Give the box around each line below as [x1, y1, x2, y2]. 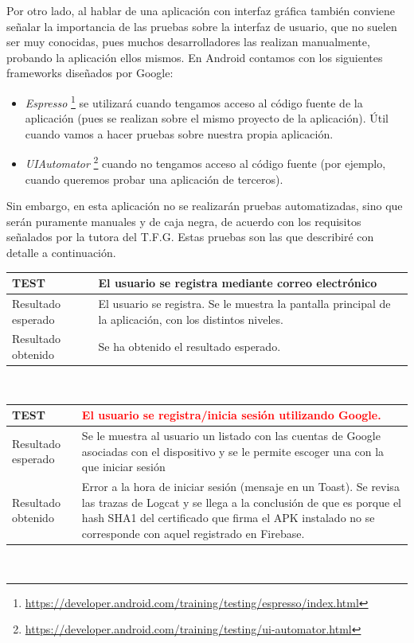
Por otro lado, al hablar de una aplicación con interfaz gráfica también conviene [6, 2, 396, 18]
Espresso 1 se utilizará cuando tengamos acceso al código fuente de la [25, 92, 363, 111]
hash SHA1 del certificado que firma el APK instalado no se [81, 509, 375, 526]
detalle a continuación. [6, 244, 116, 261]
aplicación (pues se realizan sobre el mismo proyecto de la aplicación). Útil [25, 110, 389, 127]
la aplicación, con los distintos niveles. [98, 310, 283, 327]
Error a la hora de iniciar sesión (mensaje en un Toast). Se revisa [81, 478, 400, 495]
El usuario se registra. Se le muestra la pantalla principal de [98, 294, 391, 311]
